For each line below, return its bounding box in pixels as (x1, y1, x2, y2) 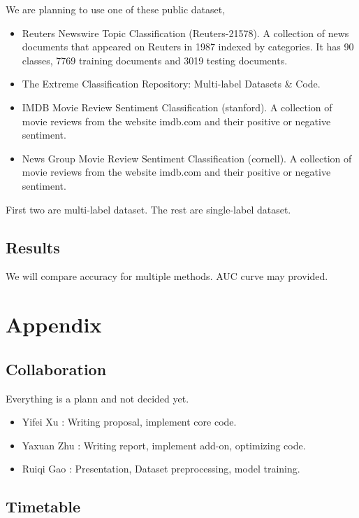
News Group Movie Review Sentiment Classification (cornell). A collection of (22, 150, 352, 165)
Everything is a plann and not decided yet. (6, 391, 189, 405)
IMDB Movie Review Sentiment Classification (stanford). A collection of (22, 99, 332, 114)
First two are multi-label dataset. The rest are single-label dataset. (6, 202, 291, 216)
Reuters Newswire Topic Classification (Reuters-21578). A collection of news (22, 25, 349, 40)
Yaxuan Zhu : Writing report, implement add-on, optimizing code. (22, 437, 306, 452)
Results (6, 236, 60, 258)
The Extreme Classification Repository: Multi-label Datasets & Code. (22, 76, 321, 91)
